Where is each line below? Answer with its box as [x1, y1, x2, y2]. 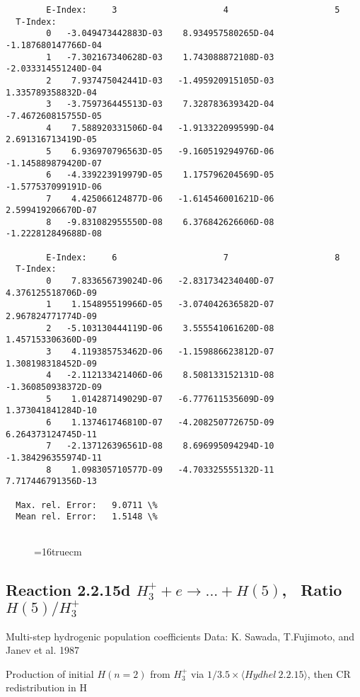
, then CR [307, 666, 351, 681]
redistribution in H [6, 680, 87, 695]
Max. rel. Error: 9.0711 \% [16, 500, 158, 510]
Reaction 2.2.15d [6, 578, 131, 600]
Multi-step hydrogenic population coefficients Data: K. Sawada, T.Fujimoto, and [6, 628, 354, 643]
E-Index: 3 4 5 [46, 5, 340, 15]
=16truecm [34, 543, 82, 558]
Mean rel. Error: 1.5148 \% [16, 512, 158, 522]
